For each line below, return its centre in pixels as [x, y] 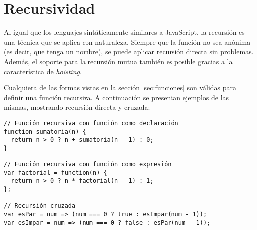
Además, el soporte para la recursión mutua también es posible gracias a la [118, 61]
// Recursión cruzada [40, 206]
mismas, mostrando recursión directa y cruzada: [77, 107]
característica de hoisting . [43, 71]
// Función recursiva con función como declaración [91, 123]
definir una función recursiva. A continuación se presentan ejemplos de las [117, 97]
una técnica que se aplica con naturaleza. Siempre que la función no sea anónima [127, 41]
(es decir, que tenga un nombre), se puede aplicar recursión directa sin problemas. [129, 51]
